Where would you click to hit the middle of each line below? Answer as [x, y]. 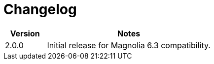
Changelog [40, 9]
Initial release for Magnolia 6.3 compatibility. [129, 45]
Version [25, 33]
